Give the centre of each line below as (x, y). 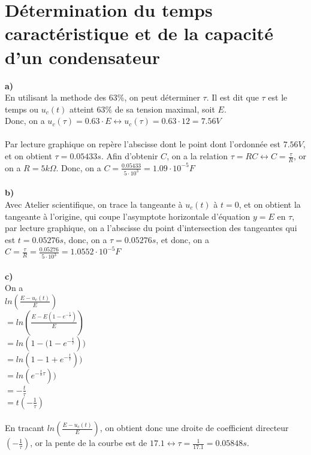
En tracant (25, 428)
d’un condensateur (82, 57)
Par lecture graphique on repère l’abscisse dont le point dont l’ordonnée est (143, 144)
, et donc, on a (182, 239)
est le (278, 97)
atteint (81, 109)
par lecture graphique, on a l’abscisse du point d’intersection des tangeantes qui (151, 228)
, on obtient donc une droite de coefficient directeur (194, 428)
